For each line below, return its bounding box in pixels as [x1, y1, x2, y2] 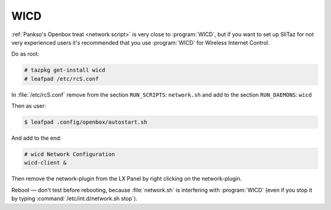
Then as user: [11, 102, 47, 110]
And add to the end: [11, 135, 62, 142]
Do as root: [11, 50, 40, 58]
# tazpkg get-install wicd [24, 67, 105, 73]
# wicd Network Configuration [24, 151, 115, 158]
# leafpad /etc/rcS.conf [24, 75, 99, 82]
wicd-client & [24, 159, 67, 167]
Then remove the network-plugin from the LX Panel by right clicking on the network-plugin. [11, 175, 242, 182]
